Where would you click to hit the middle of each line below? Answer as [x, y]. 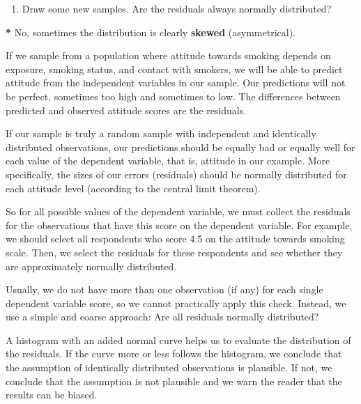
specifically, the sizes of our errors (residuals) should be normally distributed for [176, 174]
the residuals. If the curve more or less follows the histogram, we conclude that [174, 353]
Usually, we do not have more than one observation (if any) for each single [164, 289]
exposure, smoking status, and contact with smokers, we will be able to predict [174, 69]
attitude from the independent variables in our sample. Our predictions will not [176, 83]
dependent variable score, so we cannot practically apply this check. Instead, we [176, 303]
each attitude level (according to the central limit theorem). [133, 188]
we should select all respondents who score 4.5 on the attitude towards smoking [175, 239]
